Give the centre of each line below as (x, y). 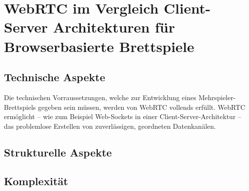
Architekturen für (114, 27)
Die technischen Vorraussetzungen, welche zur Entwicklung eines (100, 97)
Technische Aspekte (55, 77)
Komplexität (36, 181)
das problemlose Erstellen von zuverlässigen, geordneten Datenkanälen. (110, 126)
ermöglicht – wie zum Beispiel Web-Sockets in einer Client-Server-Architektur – (123, 116)
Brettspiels (20, 107)
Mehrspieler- (217, 97)
